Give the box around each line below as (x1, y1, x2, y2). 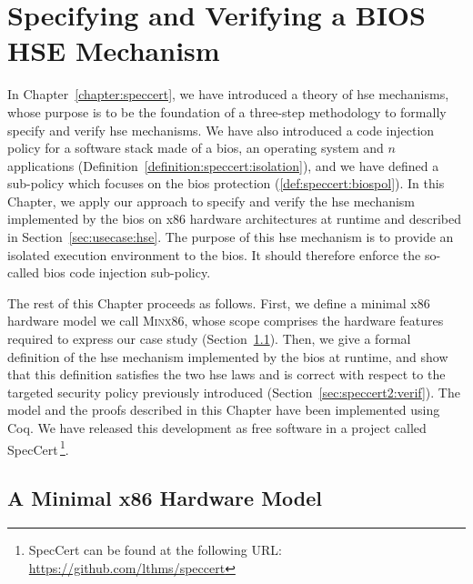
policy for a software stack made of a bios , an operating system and (7, 138, 384, 157)
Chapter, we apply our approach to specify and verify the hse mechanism (7, 191, 416, 210)
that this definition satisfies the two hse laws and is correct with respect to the (7, 365, 446, 384)
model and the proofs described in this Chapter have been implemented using (7, 400, 440, 419)
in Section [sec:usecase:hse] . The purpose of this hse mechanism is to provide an (7, 227, 454, 247)
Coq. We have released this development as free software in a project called (7, 418, 427, 437)
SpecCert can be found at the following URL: (28, 540, 282, 559)
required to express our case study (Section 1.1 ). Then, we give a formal (7, 329, 411, 348)
